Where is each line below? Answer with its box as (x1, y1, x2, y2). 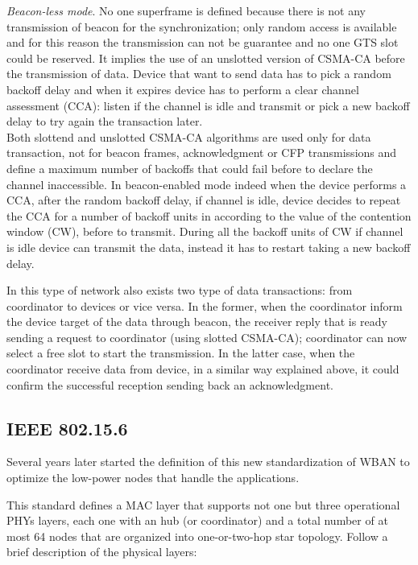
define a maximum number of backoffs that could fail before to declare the (6, 159, 373, 176)
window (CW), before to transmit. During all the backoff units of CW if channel (6, 223, 404, 240)
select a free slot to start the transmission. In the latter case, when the (6, 344, 355, 361)
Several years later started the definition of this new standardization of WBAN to (6, 453, 410, 470)
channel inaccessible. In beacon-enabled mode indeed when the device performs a (6, 175, 407, 192)
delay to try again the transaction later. (6, 113, 203, 130)
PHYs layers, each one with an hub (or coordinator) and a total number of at (6, 512, 388, 529)
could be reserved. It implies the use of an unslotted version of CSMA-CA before (6, 49, 405, 66)
